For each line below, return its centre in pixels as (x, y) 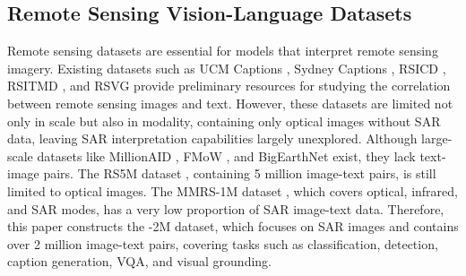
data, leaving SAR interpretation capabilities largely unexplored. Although (212, 138)
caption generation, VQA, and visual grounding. (139, 261)
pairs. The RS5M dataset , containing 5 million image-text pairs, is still (240, 173)
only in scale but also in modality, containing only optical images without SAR (224, 121)
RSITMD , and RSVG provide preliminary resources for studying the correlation (229, 86)
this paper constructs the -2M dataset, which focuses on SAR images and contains (233, 226)
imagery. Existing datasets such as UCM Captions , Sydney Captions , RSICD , (227, 68)
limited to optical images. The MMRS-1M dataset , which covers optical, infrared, (233, 190)
